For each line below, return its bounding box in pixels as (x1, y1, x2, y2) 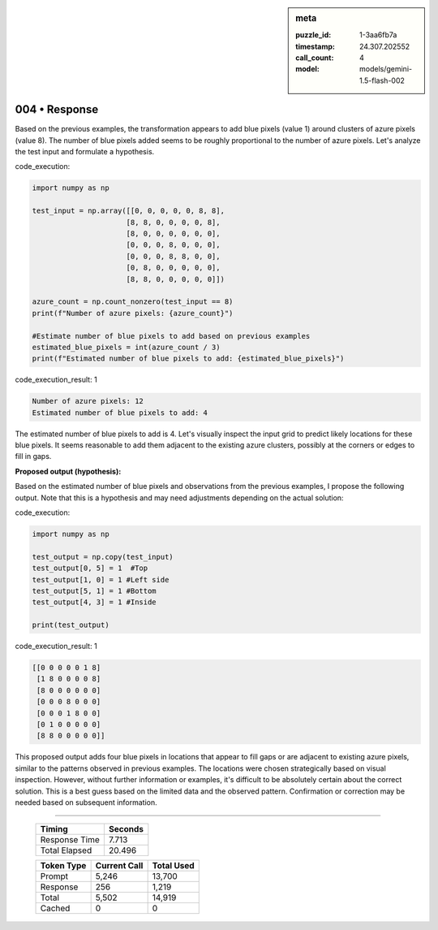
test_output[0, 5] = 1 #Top (32, 564, 148, 573)
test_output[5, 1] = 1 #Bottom (32, 586, 157, 595)
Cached (40, 902, 71, 914)
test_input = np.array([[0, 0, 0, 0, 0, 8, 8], (32, 206, 225, 215)
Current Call (95, 860, 144, 872)
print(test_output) (32, 621, 109, 629)
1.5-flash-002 (359, 76, 406, 85)
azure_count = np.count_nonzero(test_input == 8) (32, 297, 234, 306)
